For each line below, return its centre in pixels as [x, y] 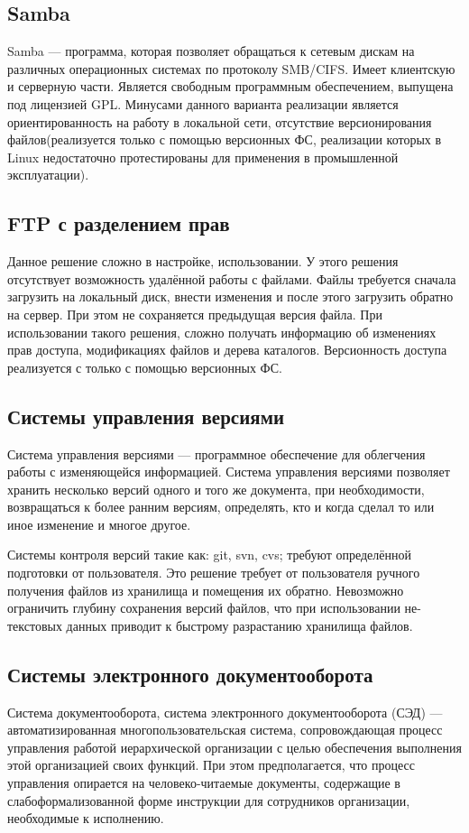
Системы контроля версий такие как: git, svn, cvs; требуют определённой [210, 555]
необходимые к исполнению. [86, 818]
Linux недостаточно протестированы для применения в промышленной [203, 157]
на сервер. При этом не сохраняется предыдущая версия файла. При [195, 314]
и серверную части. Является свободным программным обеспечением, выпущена [230, 86]
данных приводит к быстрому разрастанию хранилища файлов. [239, 625]
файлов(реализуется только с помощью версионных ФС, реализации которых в [225, 139]
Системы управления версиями [146, 416]
